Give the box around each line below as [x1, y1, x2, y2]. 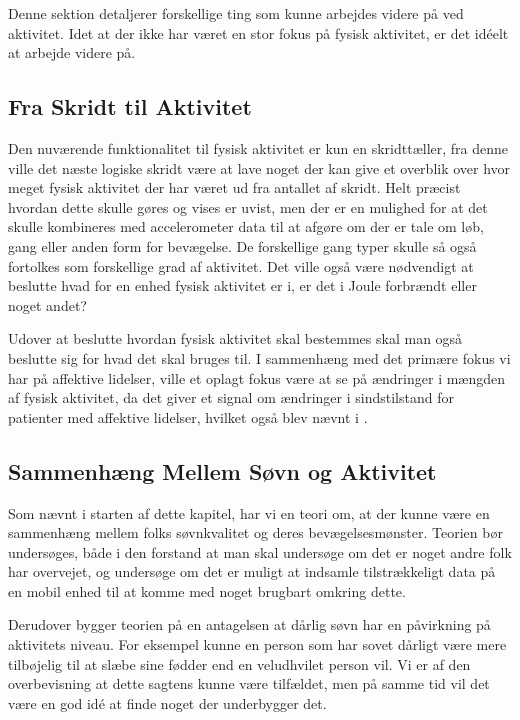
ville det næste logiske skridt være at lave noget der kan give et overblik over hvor [8, 157, 511, 178]
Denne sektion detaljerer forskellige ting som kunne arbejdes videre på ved [8, 3, 464, 23]
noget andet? [8, 294, 87, 315]
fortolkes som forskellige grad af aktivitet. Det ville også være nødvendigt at [8, 255, 474, 276]
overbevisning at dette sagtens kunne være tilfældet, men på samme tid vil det [8, 673, 490, 694]
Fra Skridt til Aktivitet [8, 91, 252, 122]
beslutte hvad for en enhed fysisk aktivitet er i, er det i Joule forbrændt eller [8, 275, 477, 296]
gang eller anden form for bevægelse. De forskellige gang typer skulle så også [8, 235, 477, 256]
